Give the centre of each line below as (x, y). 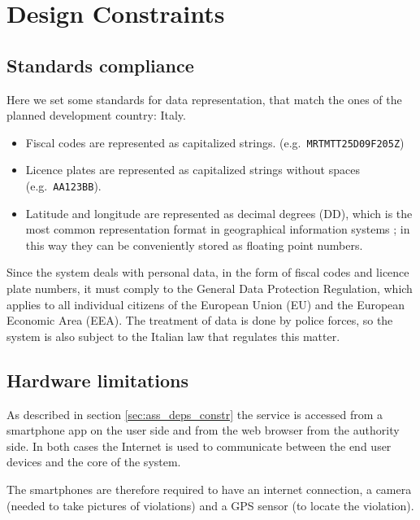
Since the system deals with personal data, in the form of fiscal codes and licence (208, 272)
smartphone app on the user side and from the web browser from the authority (203, 430)
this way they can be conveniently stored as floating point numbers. (194, 245)
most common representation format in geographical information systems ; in (218, 229)
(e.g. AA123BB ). (63, 186)
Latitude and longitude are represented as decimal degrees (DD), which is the (219, 213)
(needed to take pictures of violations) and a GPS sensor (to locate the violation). (210, 505)
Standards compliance (100, 65)
